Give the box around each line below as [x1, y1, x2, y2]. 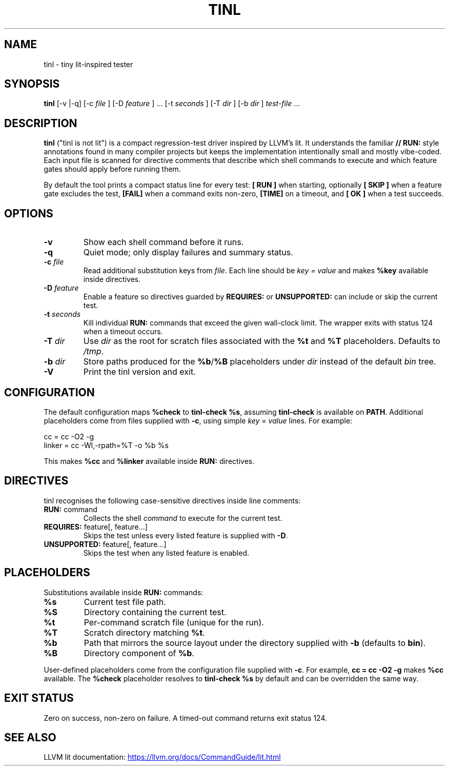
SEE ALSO [4, 731, 56, 744]
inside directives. [83, 275, 141, 284]
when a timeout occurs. [83, 327, 163, 336]
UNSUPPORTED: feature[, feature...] [44, 539, 167, 549]
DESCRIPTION [4, 116, 77, 130]
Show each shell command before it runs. [83, 237, 244, 248]
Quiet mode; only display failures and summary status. [83, 247, 293, 258]
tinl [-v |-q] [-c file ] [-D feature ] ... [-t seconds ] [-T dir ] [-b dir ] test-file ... [44, 99, 300, 108]
